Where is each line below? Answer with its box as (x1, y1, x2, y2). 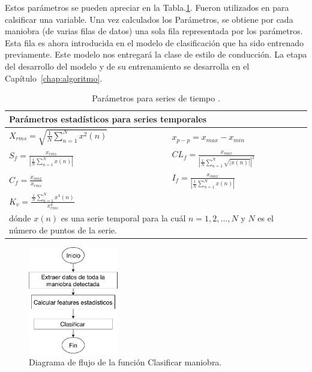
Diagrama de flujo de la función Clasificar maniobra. (29, 356, 222, 368)
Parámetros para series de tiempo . (92, 92, 220, 104)
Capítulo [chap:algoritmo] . (5, 71, 103, 84)
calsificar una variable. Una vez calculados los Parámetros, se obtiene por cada (5, 13, 293, 25)
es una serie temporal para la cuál (61, 212, 186, 224)
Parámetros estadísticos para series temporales (9, 112, 207, 125)
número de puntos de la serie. (9, 223, 117, 236)
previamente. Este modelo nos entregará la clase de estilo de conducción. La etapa (5, 48, 307, 61)
